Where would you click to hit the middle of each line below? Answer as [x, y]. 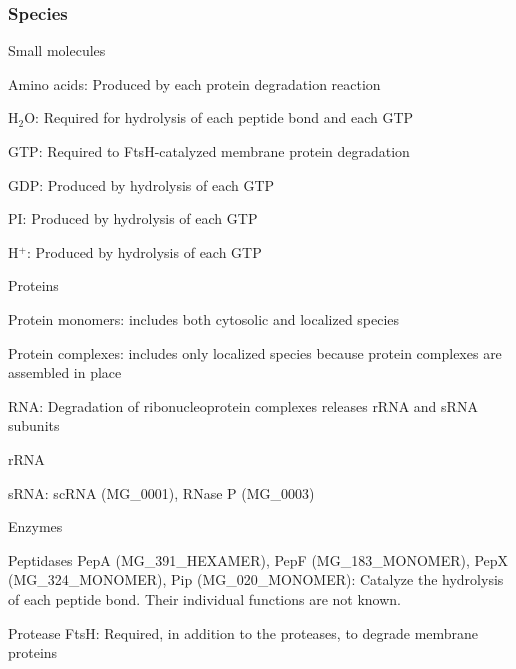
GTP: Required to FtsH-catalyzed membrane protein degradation [209, 151]
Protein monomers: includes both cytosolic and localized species [204, 318]
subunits [34, 425]
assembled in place [65, 372]
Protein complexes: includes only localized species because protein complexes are [255, 352]
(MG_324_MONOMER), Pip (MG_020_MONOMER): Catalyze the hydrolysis [256, 579]
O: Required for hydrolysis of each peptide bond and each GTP [219, 117]
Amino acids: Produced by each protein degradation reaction [194, 83]
